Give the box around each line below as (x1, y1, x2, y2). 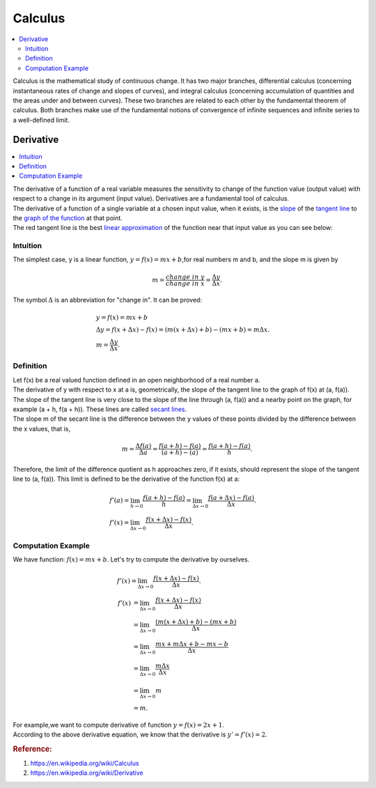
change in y (165, 272, 205, 281)
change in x (165, 279, 205, 287)
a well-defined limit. (13, 116, 70, 124)
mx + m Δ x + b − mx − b (155, 640, 229, 648)
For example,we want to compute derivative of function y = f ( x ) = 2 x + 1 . (13, 720, 224, 729)
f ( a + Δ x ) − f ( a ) (207, 493, 255, 502)
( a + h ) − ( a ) (161, 448, 198, 456)
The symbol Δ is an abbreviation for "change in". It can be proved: (13, 296, 202, 304)
